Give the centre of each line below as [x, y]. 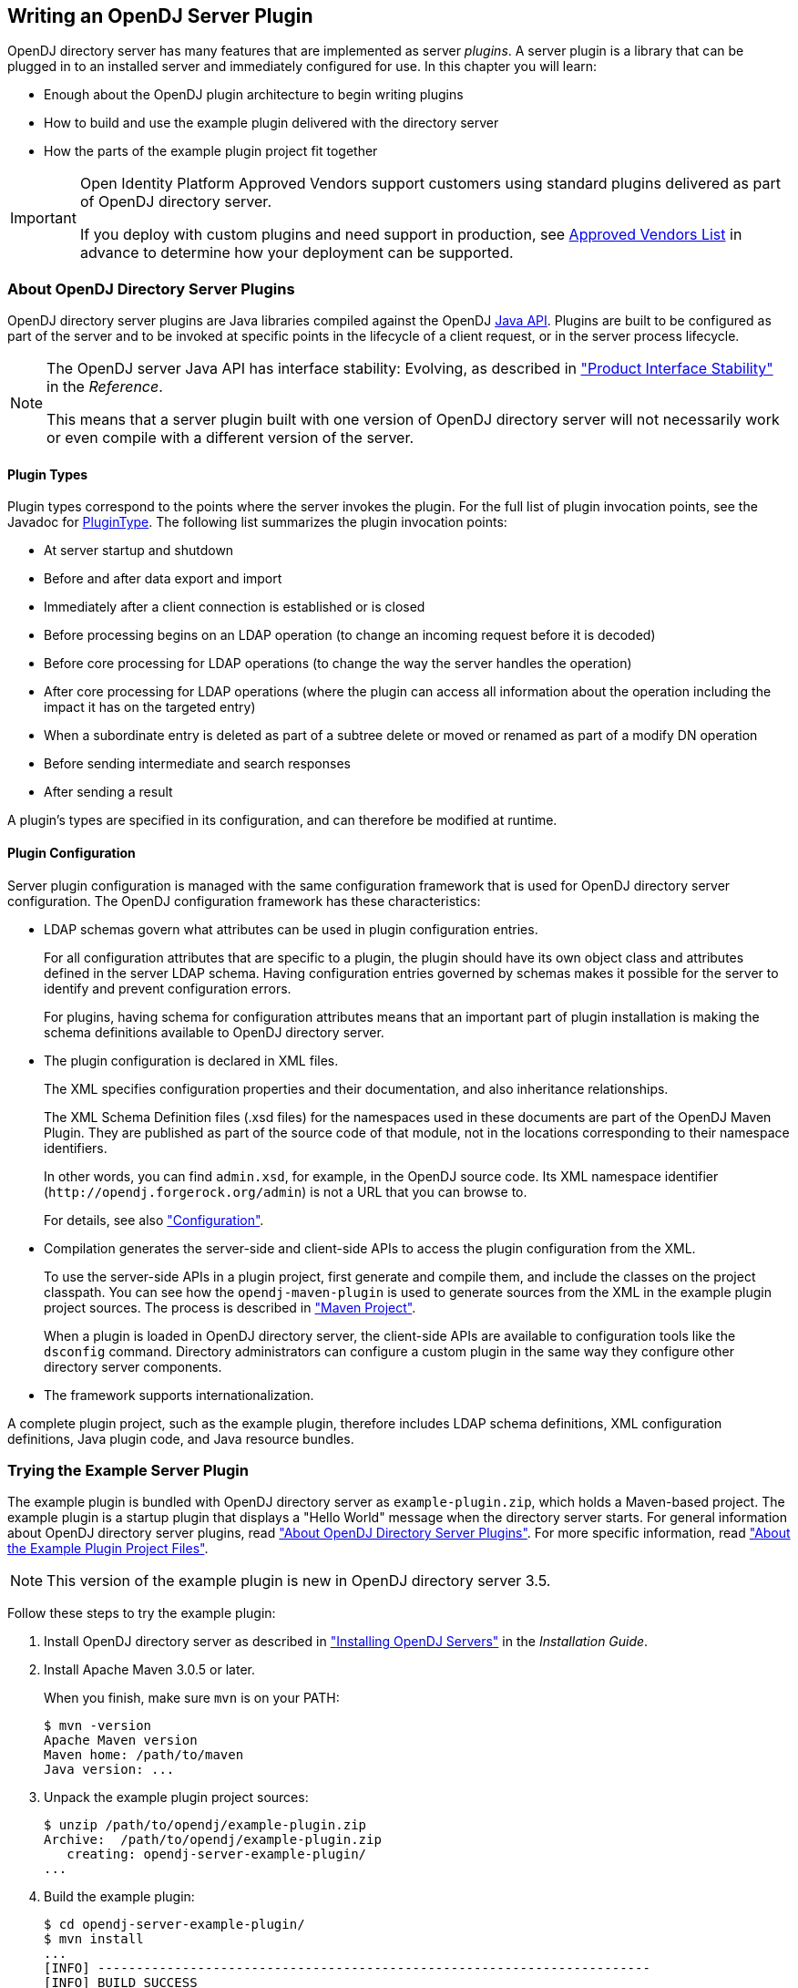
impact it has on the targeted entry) [150, 707]
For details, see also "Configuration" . [154, 1220]
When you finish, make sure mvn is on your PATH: [192, 1698]
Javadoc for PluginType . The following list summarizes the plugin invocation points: [257, 522]
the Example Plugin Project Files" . [108, 1549]
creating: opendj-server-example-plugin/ [217, 1854]
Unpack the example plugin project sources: [176, 1797]
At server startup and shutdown [139, 551]
